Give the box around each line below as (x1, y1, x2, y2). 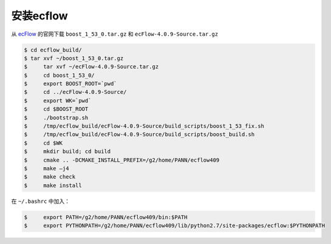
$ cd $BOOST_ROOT (24, 106, 89, 113)
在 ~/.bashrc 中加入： (11, 197, 70, 205)
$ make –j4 (24, 165, 69, 172)
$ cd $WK (24, 139, 63, 147)
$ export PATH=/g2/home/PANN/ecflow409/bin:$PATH (24, 214, 188, 220)
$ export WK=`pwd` (24, 97, 92, 104)
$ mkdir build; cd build (24, 148, 111, 155)
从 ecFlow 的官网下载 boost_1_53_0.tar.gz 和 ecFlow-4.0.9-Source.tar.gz (11, 30, 219, 38)
